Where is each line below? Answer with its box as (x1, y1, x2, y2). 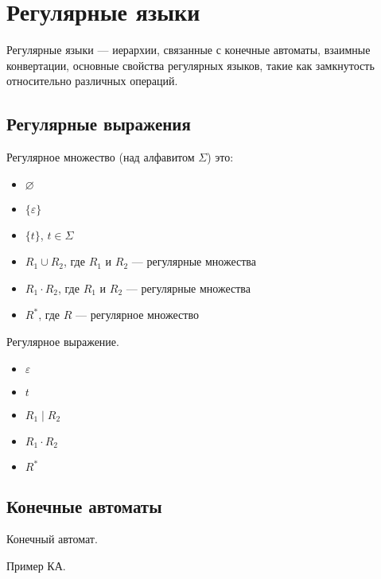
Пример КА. (6, 557, 66, 573)
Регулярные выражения (6, 111, 191, 136)
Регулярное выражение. (6, 333, 119, 350)
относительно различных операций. (6, 72, 178, 89)
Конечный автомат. (6, 530, 98, 547)
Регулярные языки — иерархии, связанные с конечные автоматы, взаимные (6, 41, 371, 58)
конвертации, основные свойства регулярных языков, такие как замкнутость (6, 56, 375, 73)
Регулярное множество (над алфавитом (6, 149, 195, 165)
